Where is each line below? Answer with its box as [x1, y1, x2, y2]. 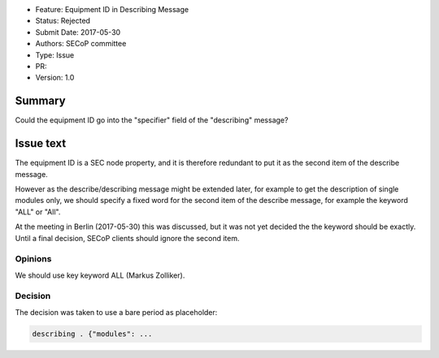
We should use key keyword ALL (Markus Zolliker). [15, 270, 185, 280]
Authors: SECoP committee [35, 39, 127, 49]
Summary [15, 94, 66, 108]
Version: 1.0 [35, 73, 75, 83]
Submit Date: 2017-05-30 [35, 27, 121, 37]
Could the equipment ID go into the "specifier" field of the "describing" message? [15, 115, 289, 125]
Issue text [15, 136, 67, 150]
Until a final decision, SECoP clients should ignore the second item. [15, 233, 240, 243]
